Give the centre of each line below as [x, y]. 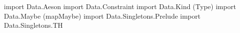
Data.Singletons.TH [33, 25]
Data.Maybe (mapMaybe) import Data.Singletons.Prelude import [102, 16]
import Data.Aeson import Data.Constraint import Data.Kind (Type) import [120, 6]
